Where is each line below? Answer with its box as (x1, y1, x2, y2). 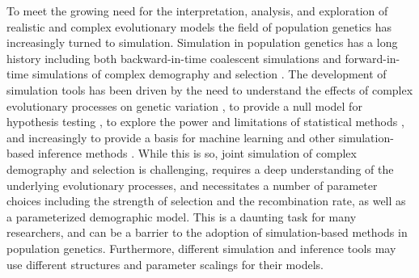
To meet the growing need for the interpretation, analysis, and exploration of (6, 2, 388, 19)
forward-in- (345, 49, 400, 66)
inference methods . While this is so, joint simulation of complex (37, 145, 357, 162)
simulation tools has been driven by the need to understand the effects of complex (6, 81, 413, 98)
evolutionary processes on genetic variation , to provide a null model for (6, 97, 362, 114)
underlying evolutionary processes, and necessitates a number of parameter (6, 176, 378, 193)
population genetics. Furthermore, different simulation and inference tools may (6, 239, 396, 256)
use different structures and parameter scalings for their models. (6, 255, 324, 272)
